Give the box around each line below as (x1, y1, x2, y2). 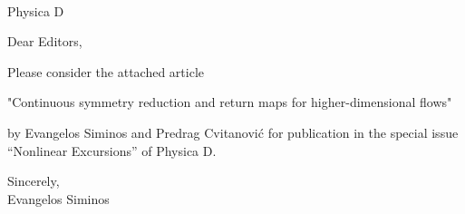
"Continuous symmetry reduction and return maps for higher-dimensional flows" (7, 92, 452, 112)
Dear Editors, (7, 32, 82, 51)
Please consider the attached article (7, 62, 205, 81)
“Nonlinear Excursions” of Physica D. (7, 141, 217, 160)
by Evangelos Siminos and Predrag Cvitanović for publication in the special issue (7, 122, 459, 141)
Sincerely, (7, 171, 60, 190)
